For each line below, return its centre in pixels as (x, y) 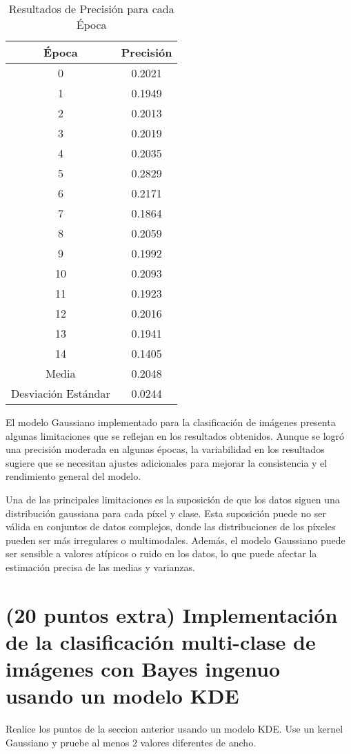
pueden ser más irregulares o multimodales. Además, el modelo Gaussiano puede (175, 540)
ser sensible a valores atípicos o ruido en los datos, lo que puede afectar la (161, 553)
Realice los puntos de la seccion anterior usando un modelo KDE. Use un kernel (174, 729)
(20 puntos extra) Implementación (172, 614)
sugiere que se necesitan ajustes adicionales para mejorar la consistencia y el (167, 462)
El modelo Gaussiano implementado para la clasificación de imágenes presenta (171, 422)
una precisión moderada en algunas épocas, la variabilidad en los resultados (165, 449)
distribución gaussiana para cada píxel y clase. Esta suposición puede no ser (166, 513)
